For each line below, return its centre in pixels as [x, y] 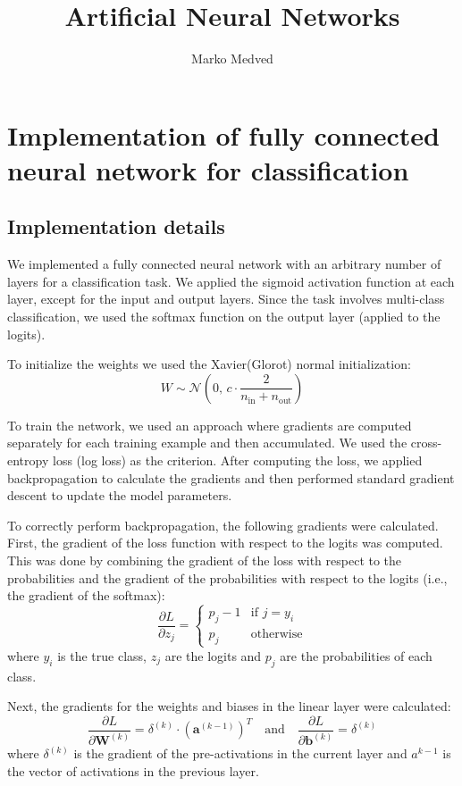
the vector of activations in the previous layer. [133, 770]
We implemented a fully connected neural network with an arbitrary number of [224, 264]
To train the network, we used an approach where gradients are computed [210, 425]
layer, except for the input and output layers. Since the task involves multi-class [226, 299]
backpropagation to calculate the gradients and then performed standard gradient [231, 477]
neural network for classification [208, 169]
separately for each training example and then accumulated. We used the [207, 443]
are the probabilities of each [356, 655]
